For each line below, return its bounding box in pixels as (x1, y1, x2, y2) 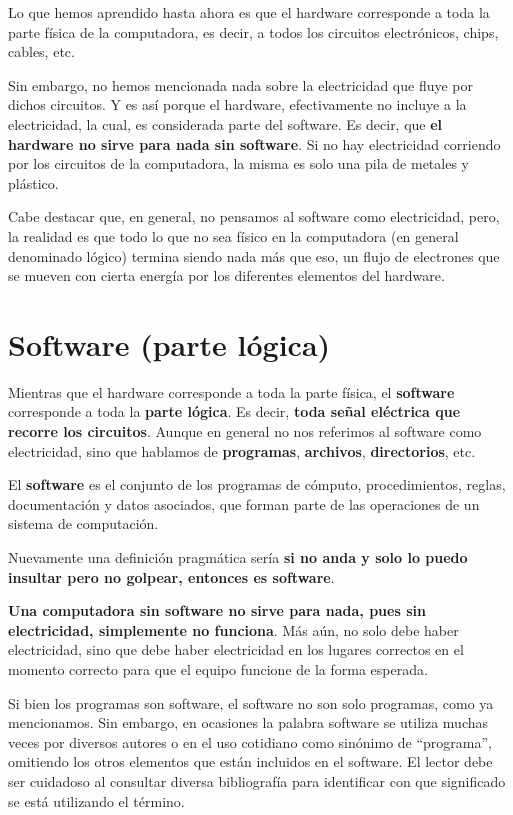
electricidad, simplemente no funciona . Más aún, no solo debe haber (8, 619, 459, 640)
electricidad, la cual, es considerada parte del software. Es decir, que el (8, 113, 443, 134)
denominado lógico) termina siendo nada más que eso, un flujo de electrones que (8, 245, 500, 266)
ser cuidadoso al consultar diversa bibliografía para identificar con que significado (8, 770, 506, 791)
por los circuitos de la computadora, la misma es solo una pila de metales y (8, 153, 469, 174)
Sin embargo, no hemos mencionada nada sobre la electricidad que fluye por (8, 74, 474, 95)
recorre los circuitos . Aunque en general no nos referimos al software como (8, 421, 482, 442)
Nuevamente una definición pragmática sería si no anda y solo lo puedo (8, 547, 468, 567)
